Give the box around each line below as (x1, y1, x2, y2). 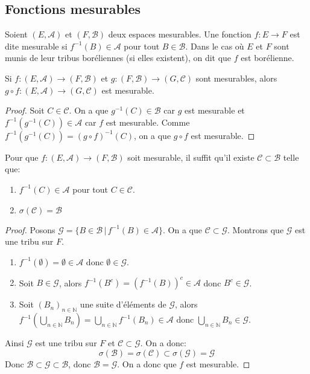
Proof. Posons (5, 223, 55, 236)
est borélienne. (241, 51, 294, 64)
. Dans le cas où (185, 39, 244, 52)
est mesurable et (185, 104, 245, 117)
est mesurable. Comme (106, 115, 190, 128)
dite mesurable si (5, 39, 68, 52)
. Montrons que (227, 223, 284, 236)
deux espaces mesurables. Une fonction (108, 28, 251, 40)
